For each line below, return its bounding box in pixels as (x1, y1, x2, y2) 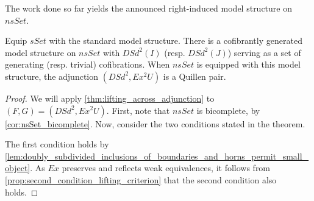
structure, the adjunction (5, 69, 99, 82)
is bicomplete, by (196, 104, 260, 116)
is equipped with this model (196, 58, 301, 71)
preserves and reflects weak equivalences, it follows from (62, 161, 271, 174)
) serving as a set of (227, 46, 301, 58)
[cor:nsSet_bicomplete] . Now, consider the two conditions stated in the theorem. (5, 117, 305, 130)
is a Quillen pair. (163, 69, 226, 82)
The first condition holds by (5, 138, 109, 150)
